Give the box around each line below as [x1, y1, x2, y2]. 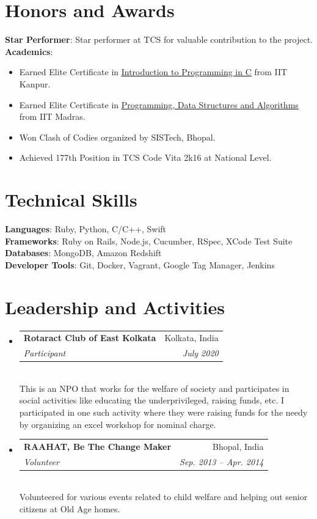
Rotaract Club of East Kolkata [23, 331, 156, 344]
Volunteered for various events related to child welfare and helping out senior [19, 490, 308, 503]
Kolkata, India [164, 331, 219, 344]
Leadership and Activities [5, 294, 225, 319]
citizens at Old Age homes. [19, 502, 120, 515]
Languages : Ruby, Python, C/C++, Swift [5, 223, 167, 235]
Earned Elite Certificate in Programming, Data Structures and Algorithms [19, 98, 299, 111]
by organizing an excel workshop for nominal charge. [19, 418, 216, 430]
